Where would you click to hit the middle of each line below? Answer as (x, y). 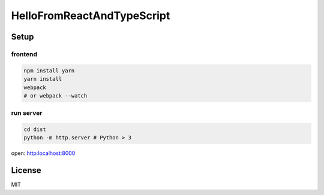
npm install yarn (49, 71)
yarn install (43, 79)
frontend (24, 54)
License (26, 170)
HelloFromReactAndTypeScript (91, 16)
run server (27, 113)
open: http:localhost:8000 (43, 153)
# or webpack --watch (55, 95)
